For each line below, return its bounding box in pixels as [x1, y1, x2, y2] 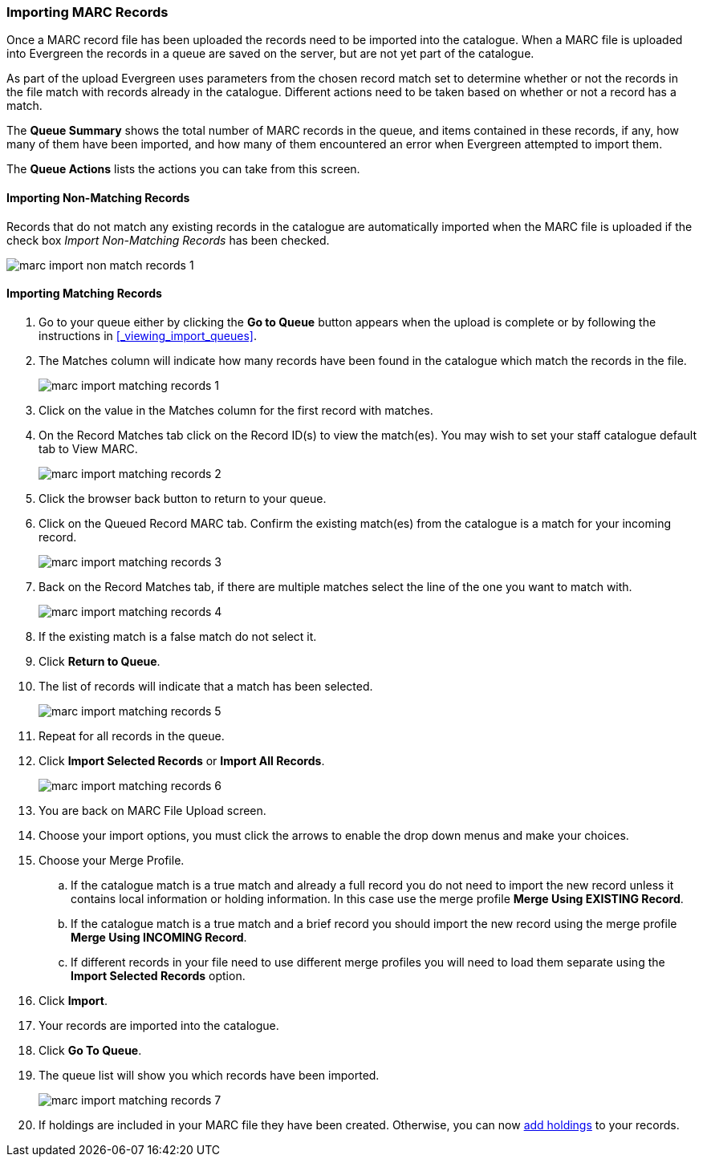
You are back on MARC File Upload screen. [39, 803, 266, 817]
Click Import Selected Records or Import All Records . [39, 753, 325, 768]
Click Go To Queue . [39, 1043, 142, 1057]
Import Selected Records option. [71, 968, 246, 983]
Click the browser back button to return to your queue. [39, 491, 327, 505]
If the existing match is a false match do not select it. [39, 629, 317, 643]
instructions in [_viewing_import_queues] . [39, 328, 257, 342]
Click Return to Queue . [39, 654, 161, 668]
